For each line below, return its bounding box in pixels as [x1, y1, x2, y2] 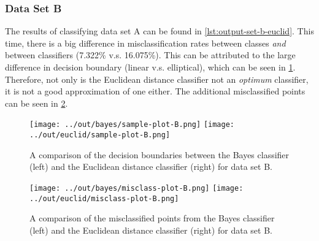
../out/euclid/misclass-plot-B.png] [29, 194, 179, 203]
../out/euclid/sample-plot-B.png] [29, 131, 171, 140]
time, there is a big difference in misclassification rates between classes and [5, 36, 286, 49]
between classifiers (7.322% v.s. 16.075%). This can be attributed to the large [5, 48, 296, 61]
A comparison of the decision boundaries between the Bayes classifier [29, 148, 290, 161]
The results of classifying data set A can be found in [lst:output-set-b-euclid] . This [5, 25, 314, 37]
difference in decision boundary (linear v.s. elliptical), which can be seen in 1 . [5, 61, 296, 73]
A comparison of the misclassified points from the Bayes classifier [29, 212, 275, 224]
